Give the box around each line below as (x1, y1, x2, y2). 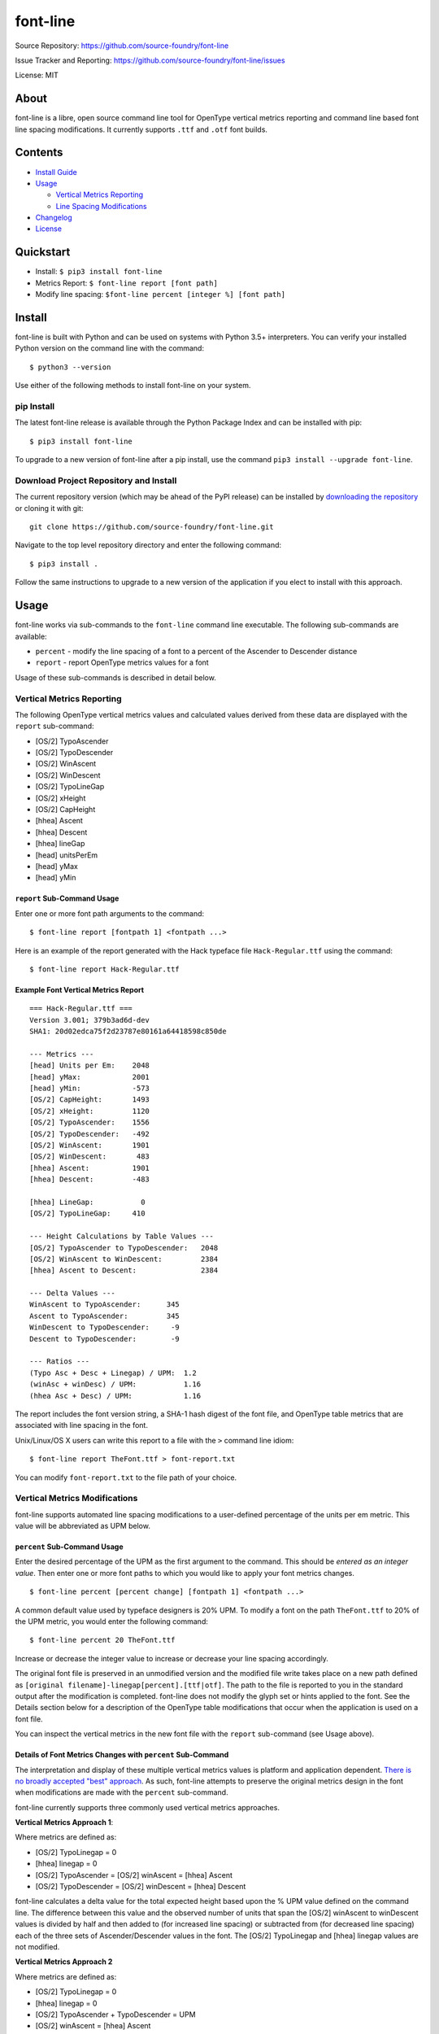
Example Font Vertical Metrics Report (15, 984, 145, 994)
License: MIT (15, 70, 59, 81)
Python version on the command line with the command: (15, 343, 205, 353)
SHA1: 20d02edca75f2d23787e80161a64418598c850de (29, 1027, 227, 1037)
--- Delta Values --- (29, 1289, 115, 1298)
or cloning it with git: (15, 503, 84, 513)
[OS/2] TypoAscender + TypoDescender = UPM (35, 2010, 196, 2019)
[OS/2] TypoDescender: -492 (29, 1129, 150, 1138)
